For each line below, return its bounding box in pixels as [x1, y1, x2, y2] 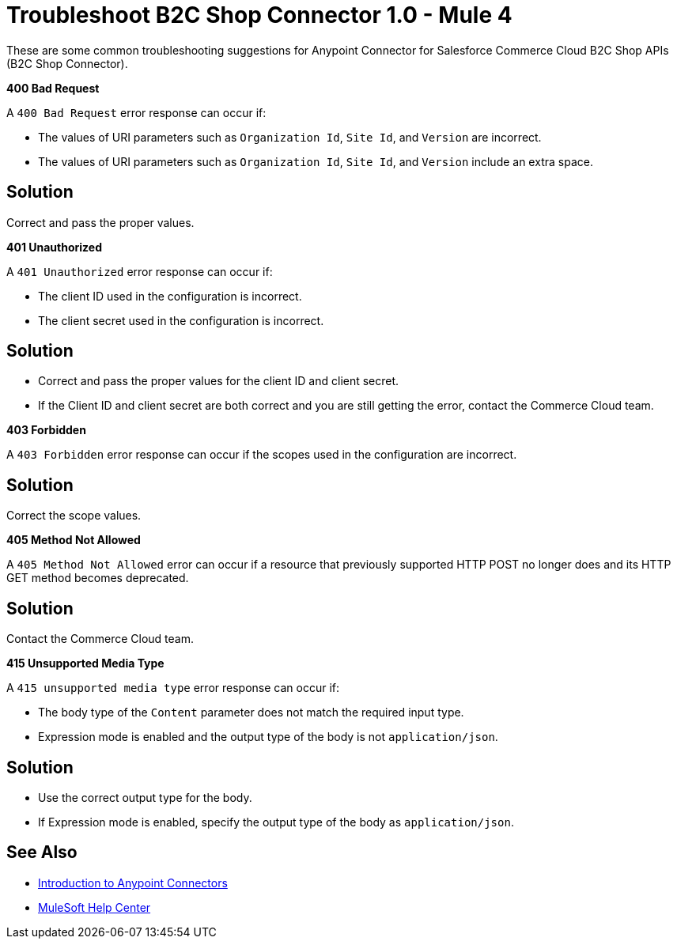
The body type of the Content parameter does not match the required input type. [38, 705, 464, 720]
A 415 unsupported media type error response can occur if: [6, 681, 339, 695]
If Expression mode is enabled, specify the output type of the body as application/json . [38, 815, 514, 829]
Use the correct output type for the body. [38, 790, 252, 804]
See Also [6, 842, 78, 863]
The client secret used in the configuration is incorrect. [38, 313, 324, 327]
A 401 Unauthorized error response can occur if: [6, 264, 273, 278]
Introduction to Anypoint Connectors [38, 875, 228, 890]
